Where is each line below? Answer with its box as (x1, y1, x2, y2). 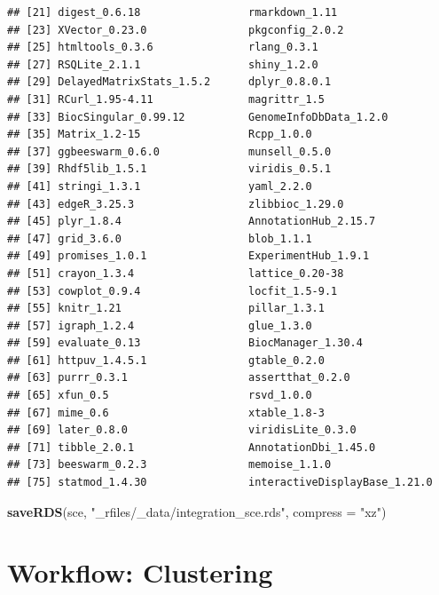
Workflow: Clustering (7, 554, 273, 591)
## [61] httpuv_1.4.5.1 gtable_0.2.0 (7, 353, 325, 367)
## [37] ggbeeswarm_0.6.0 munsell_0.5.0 (7, 145, 332, 158)
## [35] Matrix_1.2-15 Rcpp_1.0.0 (7, 128, 312, 141)
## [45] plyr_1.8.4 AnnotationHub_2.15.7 (7, 215, 376, 228)
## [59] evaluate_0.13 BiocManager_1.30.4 (7, 337, 363, 350)
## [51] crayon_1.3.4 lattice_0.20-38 (7, 266, 344, 280)
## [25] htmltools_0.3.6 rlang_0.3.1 (7, 41, 318, 54)
